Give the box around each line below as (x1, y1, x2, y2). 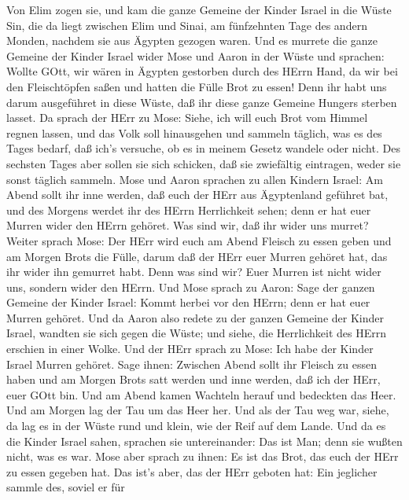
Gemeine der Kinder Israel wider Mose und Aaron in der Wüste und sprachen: (6, 47, 385, 64)
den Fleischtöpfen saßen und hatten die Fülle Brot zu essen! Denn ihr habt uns (6, 78, 387, 94)
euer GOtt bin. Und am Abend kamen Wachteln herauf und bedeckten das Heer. (6, 386, 396, 403)
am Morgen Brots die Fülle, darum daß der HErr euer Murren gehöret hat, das (6, 248, 388, 264)
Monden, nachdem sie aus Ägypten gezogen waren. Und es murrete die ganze (6, 32, 378, 49)
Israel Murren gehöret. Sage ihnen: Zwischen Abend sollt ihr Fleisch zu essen (6, 355, 378, 372)
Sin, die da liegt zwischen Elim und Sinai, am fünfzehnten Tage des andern (6, 17, 367, 33)
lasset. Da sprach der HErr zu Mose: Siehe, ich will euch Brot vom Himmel (6, 109, 368, 126)
